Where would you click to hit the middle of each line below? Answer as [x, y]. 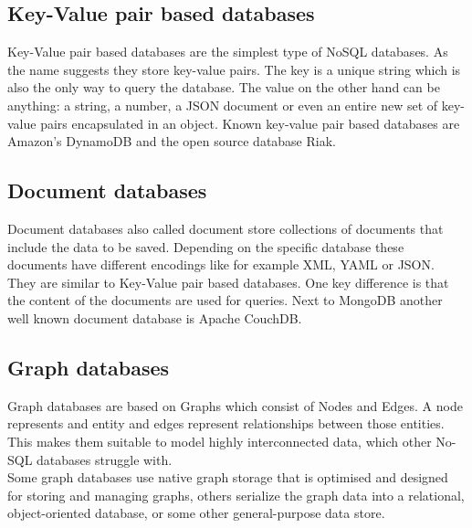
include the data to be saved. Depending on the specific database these [206, 246]
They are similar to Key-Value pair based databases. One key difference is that [228, 282]
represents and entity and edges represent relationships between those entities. [226, 423]
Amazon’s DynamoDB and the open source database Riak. [172, 141]
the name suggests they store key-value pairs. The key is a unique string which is [234, 69]
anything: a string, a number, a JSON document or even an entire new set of [223, 105]
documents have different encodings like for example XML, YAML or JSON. [221, 264]
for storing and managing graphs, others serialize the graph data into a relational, [236, 495]
